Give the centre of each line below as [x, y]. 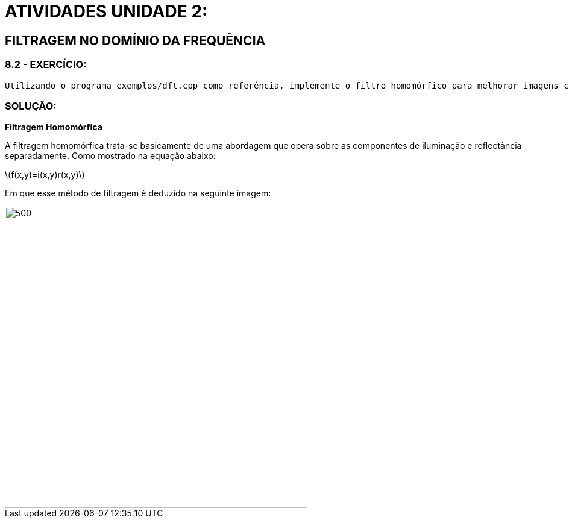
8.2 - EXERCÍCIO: [46, 65]
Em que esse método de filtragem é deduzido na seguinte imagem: [138, 193]
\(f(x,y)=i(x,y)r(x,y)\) [45, 175]
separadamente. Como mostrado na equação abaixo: [110, 156]
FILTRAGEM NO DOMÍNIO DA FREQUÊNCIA [135, 40]
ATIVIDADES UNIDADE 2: [106, 11]
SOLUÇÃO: [31, 106]
